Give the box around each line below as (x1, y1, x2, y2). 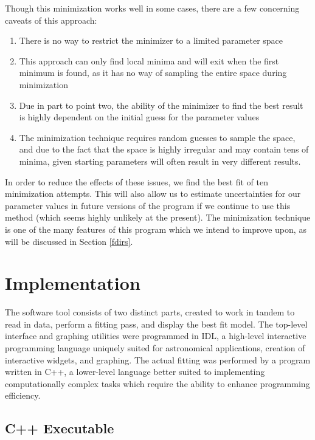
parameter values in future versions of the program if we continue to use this (5, 199, 291, 211)
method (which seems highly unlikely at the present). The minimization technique (5, 211, 311, 224)
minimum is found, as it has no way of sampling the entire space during (19, 66, 287, 79)
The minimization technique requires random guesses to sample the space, (19, 131, 296, 143)
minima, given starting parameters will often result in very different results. (19, 154, 301, 167)
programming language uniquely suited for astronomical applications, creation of (5, 342, 305, 354)
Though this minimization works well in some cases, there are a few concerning (5, 2, 300, 14)
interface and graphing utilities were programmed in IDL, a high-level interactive (5, 329, 306, 342)
